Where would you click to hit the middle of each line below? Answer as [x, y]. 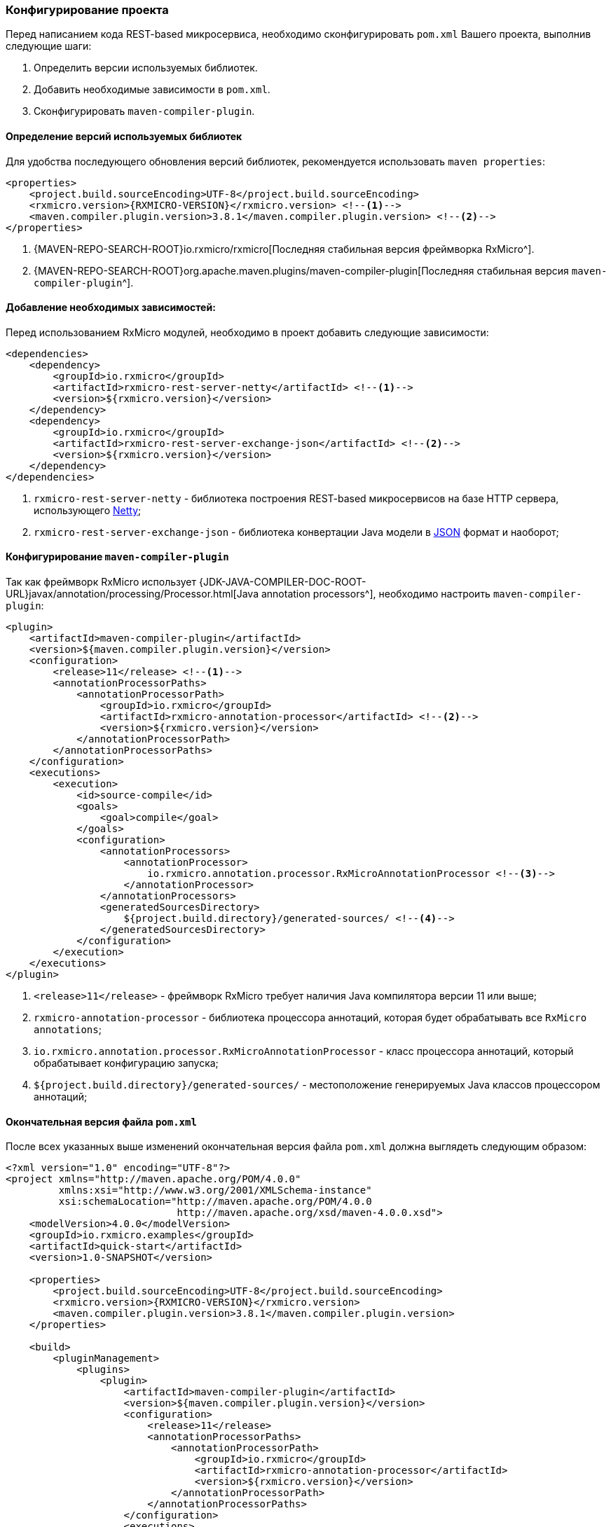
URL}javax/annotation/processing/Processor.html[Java [132, 594]
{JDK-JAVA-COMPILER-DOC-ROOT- [282, 582]
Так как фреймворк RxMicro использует [101, 582]
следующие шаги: [49, 46]
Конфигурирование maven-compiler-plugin [117, 557]
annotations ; [68, 1030]
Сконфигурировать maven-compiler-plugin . [144, 111]
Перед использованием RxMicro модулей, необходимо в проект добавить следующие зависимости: [247, 332]
